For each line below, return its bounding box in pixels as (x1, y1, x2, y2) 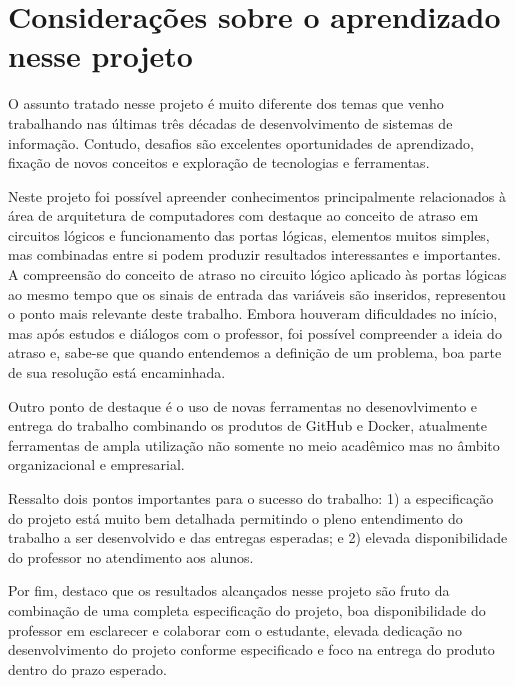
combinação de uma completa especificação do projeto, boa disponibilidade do (8, 599, 486, 620)
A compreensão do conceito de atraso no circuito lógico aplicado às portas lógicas (8, 264, 507, 285)
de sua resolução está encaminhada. (8, 362, 226, 383)
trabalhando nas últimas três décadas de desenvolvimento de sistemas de (8, 112, 453, 133)
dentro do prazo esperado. (8, 658, 167, 679)
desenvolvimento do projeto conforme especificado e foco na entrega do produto (8, 639, 495, 660)
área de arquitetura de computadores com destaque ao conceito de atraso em (8, 205, 479, 226)
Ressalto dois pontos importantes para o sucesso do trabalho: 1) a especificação (8, 488, 494, 508)
